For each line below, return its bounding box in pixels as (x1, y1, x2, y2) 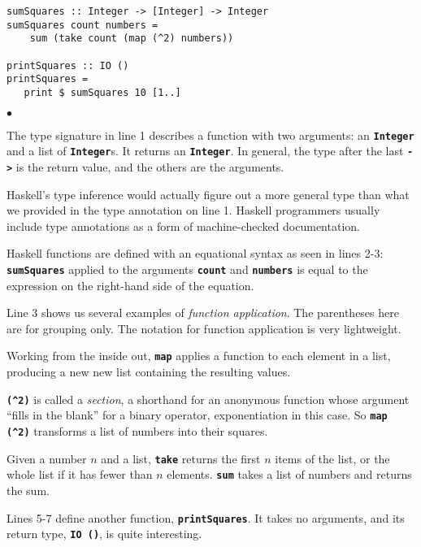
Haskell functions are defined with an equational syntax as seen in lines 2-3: (7, 245, 384, 262)
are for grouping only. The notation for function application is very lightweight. (7, 319, 401, 336)
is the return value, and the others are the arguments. (15, 158, 284, 175)
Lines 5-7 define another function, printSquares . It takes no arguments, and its (7, 509, 405, 526)
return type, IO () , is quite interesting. (7, 525, 202, 542)
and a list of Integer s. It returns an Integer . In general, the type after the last (7, 142, 404, 159)
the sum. (7, 481, 50, 498)
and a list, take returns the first (101, 449, 261, 467)
